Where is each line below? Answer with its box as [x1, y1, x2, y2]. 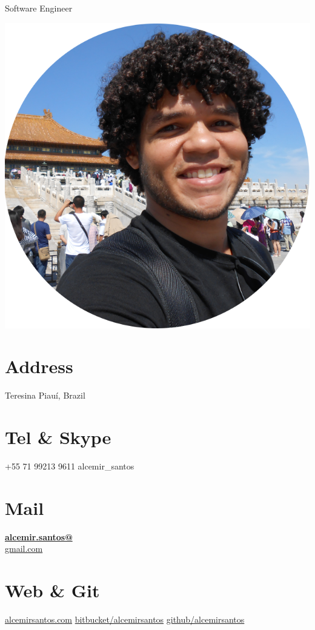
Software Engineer [5, 2, 73, 14]
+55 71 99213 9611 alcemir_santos [5, 460, 134, 472]
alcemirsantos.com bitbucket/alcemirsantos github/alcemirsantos [5, 613, 245, 626]
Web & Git [5, 578, 100, 603]
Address [5, 354, 73, 379]
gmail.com [5, 542, 43, 555]
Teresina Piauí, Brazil [5, 389, 85, 402]
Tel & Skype [5, 425, 111, 449]
